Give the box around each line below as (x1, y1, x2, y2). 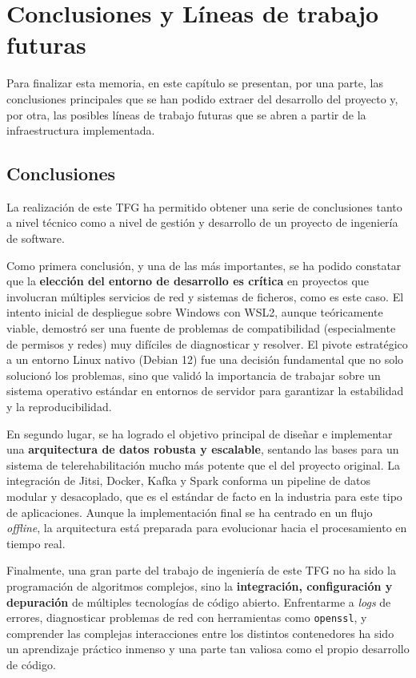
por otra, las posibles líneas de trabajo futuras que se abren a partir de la (6, 106, 366, 123)
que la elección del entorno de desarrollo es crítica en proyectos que (6, 272, 369, 289)
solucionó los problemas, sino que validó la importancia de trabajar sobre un (6, 366, 381, 383)
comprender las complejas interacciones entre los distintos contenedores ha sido (6, 624, 394, 641)
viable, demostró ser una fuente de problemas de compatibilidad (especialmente (6, 320, 396, 337)
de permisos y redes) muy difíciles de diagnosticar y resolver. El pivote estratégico (6, 335, 408, 352)
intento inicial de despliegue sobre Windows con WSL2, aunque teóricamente (6, 304, 383, 321)
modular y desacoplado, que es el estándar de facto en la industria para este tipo (6, 487, 402, 504)
